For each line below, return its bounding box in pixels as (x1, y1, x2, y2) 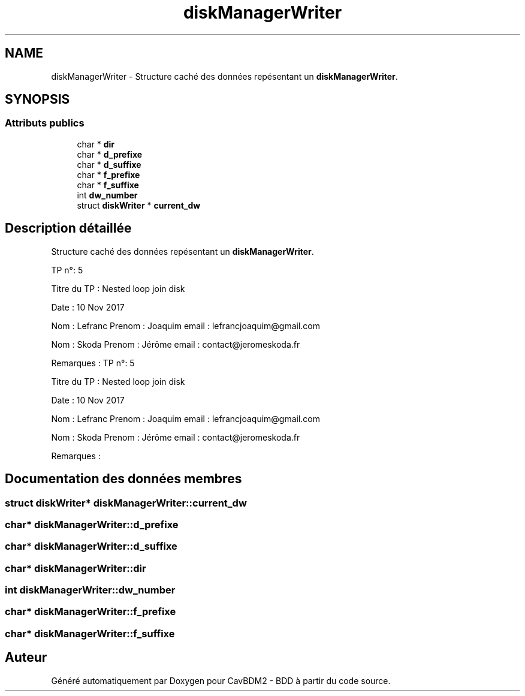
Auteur (5, 650, 47, 665)
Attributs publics (5, 117, 85, 129)
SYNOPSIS (5, 92, 70, 107)
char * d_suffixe (77, 159, 141, 170)
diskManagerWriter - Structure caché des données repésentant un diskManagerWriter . (51, 71, 398, 82)
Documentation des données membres (5, 471, 242, 487)
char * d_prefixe (77, 149, 143, 159)
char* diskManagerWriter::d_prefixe (5, 518, 179, 531)
